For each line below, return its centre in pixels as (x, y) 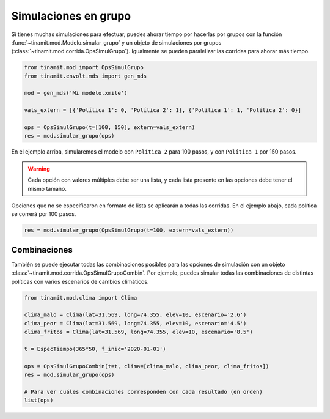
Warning (39, 169)
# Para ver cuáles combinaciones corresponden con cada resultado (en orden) (143, 392)
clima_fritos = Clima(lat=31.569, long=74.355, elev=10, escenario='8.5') (139, 332)
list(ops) (39, 400)
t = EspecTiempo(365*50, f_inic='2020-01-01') (95, 349)
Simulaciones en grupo (71, 16)
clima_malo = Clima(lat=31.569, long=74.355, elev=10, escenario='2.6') (135, 315)
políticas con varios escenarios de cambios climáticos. (80, 281)
